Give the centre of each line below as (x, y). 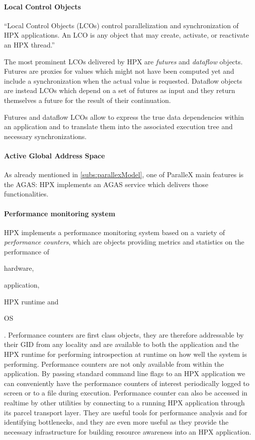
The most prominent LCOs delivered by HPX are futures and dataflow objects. (123, 61)
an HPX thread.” (29, 44)
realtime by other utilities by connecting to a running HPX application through (125, 403)
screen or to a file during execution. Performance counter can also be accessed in (126, 393)
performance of (27, 251)
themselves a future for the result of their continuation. (87, 100)
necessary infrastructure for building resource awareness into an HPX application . (128, 431)
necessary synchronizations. (45, 136)
